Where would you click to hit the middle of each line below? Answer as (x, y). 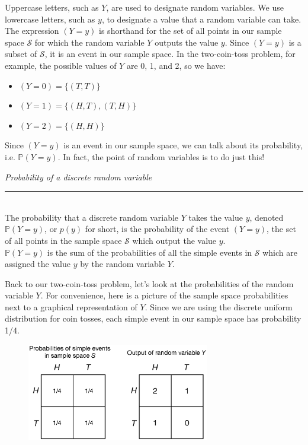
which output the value (174, 240)
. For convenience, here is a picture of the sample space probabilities (164, 295)
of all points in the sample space (63, 240)
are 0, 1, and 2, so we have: (176, 65)
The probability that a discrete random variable (92, 217)
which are (280, 252)
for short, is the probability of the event (157, 229)
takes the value (216, 217)
